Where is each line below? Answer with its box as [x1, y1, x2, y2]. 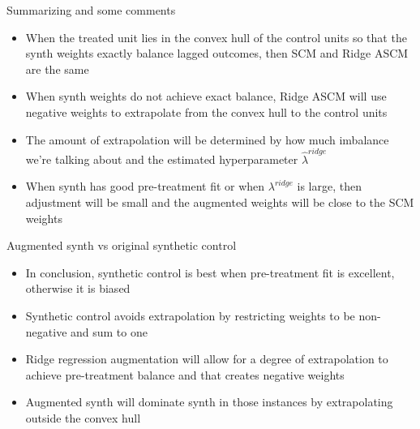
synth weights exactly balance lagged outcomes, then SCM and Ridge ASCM [25, 45, 409, 62]
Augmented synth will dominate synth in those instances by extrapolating [25, 393, 393, 410]
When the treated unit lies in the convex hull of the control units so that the [25, 28, 407, 45]
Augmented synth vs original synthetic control [6, 237, 237, 254]
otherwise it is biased [25, 280, 131, 297]
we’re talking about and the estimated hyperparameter [25, 150, 298, 167]
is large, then [297, 178, 362, 195]
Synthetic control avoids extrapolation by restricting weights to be [25, 307, 355, 324]
